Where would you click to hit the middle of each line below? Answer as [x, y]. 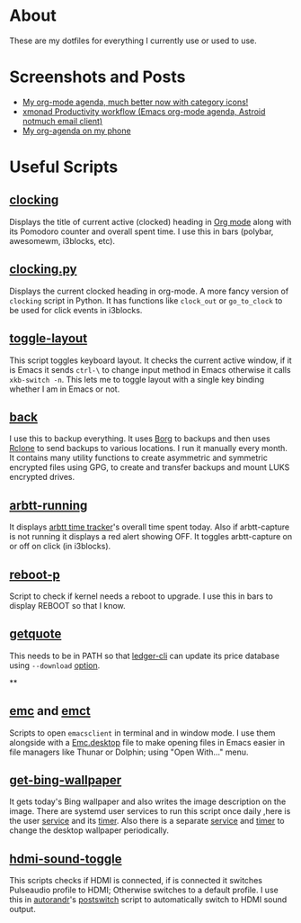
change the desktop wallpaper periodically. [89, 830]
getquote [35, 634]
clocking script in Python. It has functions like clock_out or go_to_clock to [146, 300]
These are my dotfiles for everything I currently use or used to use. [133, 41]
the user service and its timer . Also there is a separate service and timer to [147, 821]
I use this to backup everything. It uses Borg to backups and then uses [140, 439]
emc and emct [50, 711]
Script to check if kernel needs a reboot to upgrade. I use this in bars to [142, 596]
